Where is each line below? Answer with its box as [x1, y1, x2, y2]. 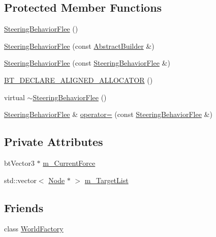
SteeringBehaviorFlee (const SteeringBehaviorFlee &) [4, 57, 170, 68]
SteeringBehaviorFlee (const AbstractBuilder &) [4, 40, 155, 51]
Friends [4, 199, 44, 215]
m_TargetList [84, 174, 129, 185]
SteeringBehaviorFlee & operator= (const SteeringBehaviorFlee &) [4, 109, 212, 120]
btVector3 [4, 157, 35, 168]
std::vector [4, 174, 37, 185]
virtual [4, 92, 25, 102]
